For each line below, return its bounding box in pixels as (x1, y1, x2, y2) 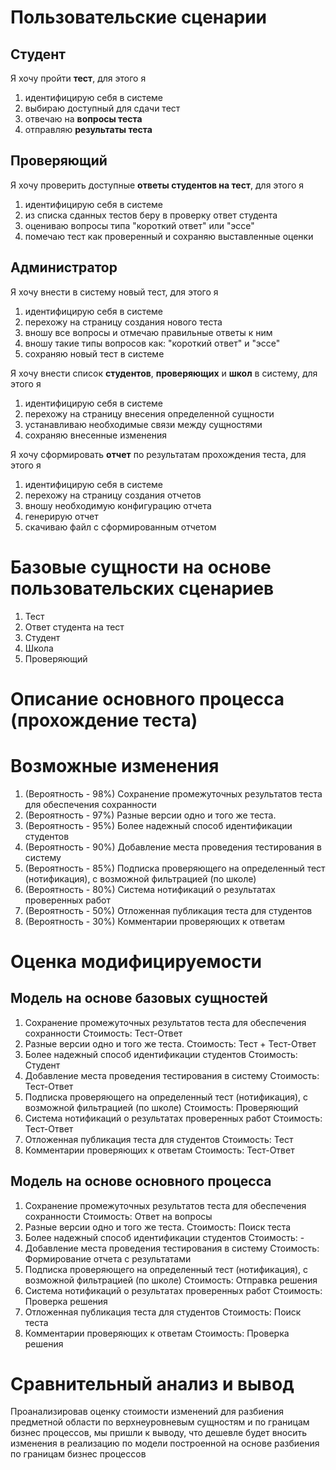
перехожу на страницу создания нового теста (24, 316, 223, 328)
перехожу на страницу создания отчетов (24, 489, 202, 501)
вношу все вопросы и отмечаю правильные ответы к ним (24, 326, 273, 338)
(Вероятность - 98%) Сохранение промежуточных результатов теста (24, 787, 323, 800)
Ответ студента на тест (24, 621, 125, 633)
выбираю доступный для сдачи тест (24, 102, 181, 114)
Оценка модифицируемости (10, 950, 262, 973)
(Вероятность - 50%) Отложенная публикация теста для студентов (24, 904, 313, 916)
